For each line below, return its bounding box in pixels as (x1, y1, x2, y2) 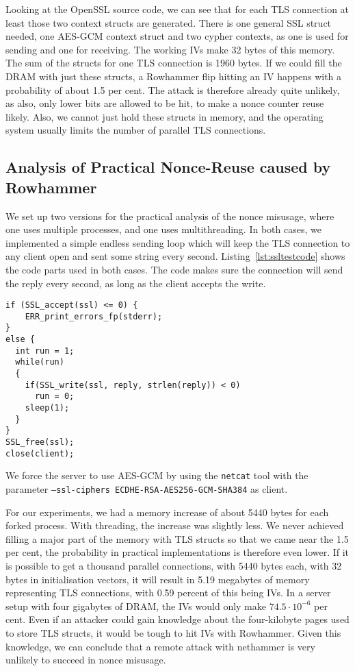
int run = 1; (15, 345, 75, 356)
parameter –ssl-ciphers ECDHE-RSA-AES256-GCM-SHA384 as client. (5, 481, 288, 496)
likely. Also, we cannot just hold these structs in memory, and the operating (5, 109, 324, 123)
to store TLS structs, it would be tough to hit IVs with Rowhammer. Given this (5, 625, 341, 639)
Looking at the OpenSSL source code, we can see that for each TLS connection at (5, 2, 350, 16)
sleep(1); (25, 403, 70, 413)
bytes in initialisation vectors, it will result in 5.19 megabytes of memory (5, 572, 310, 586)
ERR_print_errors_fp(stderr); (25, 311, 163, 321)
